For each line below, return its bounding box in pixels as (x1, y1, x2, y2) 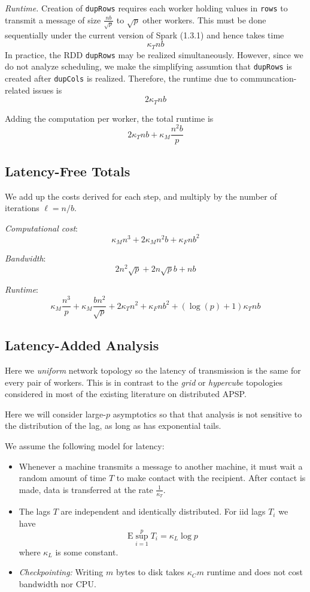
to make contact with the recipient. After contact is (116, 471, 306, 484)
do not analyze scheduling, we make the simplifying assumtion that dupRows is (5, 60, 292, 73)
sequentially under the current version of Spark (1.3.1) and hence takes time (5, 28, 284, 41)
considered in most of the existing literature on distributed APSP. (5, 387, 247, 400)
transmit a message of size (5, 13, 101, 26)
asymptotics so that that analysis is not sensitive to (113, 407, 302, 420)
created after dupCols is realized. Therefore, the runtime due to (5, 71, 238, 84)
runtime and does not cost (206, 566, 303, 578)
